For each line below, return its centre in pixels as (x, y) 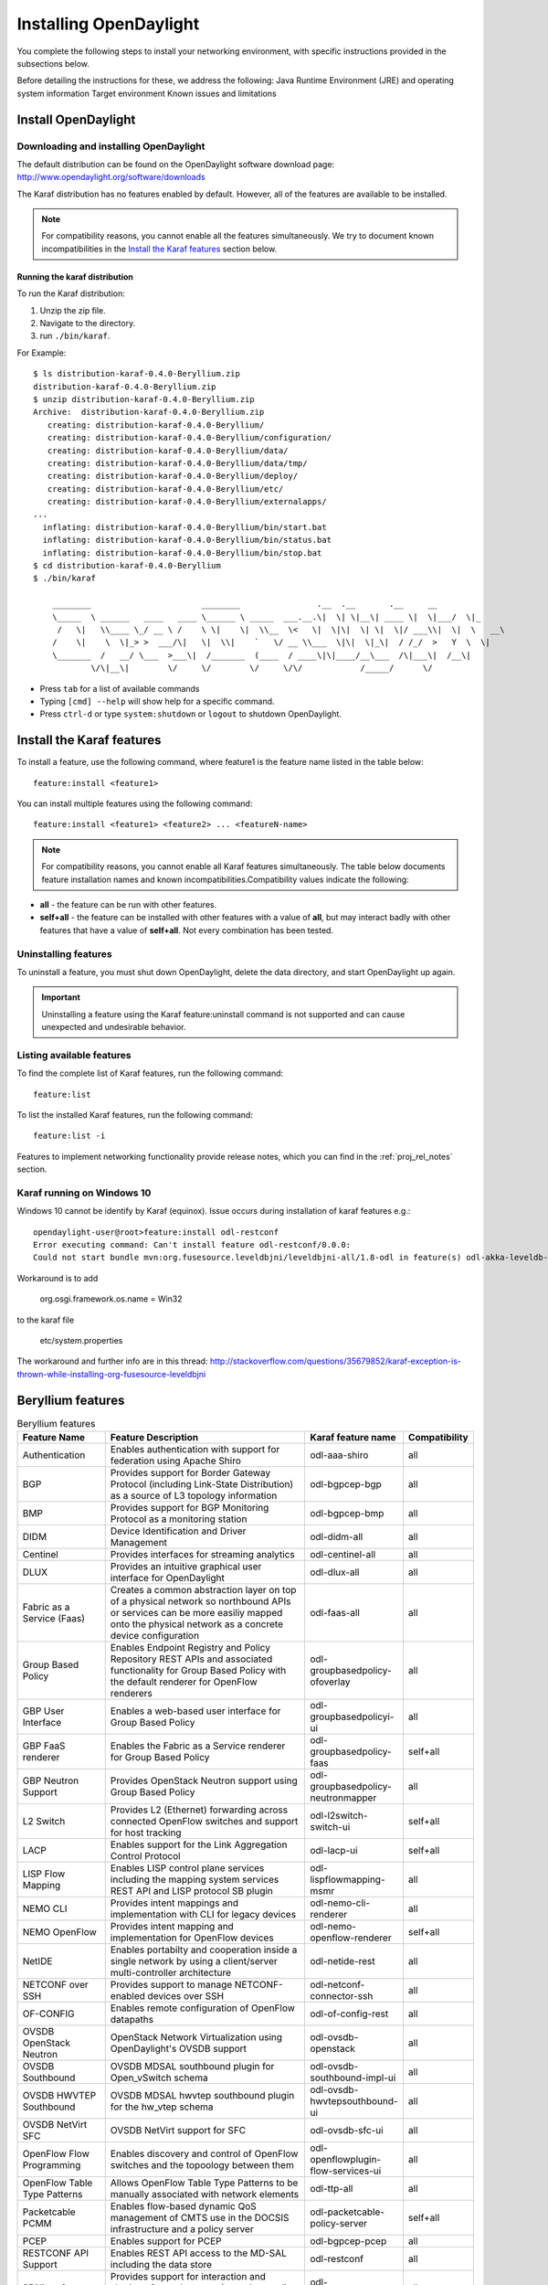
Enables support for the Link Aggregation (199, 1844)
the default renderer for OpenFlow (184, 1682)
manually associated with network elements (205, 2195)
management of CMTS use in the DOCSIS (200, 2218)
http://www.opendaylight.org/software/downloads (111, 177)
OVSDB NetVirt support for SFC (178, 2131)
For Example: (42, 353)
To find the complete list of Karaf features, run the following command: (150, 1073)
